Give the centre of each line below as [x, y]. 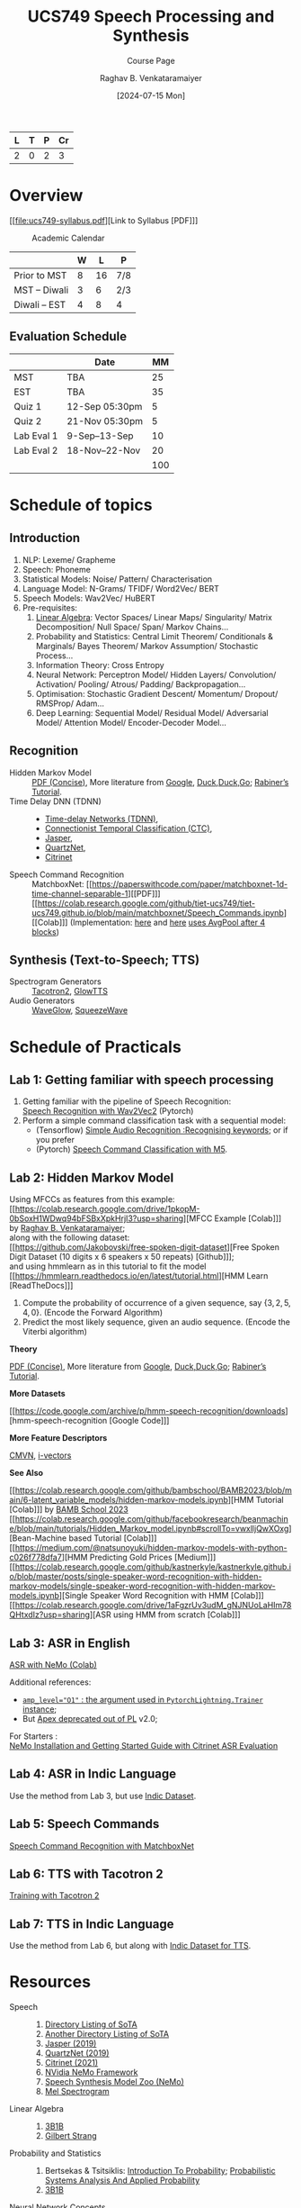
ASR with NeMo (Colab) [53, 1664]
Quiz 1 [28, 406]
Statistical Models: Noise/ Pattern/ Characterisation [117, 579]
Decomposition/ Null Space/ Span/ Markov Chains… [132, 627]
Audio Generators [42, 1000]
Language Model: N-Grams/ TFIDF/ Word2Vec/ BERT [121, 588]
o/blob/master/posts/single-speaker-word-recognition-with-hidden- [136, 1577]
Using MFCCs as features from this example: [92, 1199]
